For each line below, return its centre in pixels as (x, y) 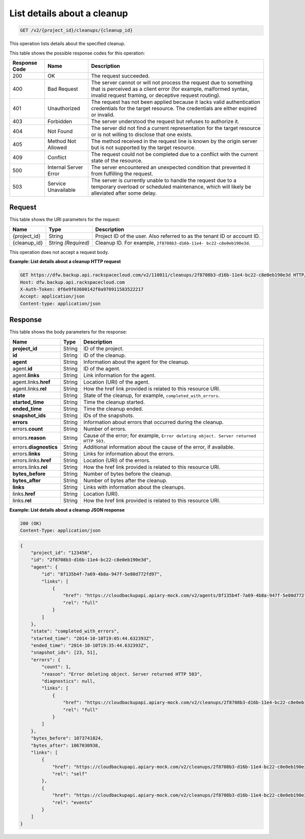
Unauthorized (64, 108)
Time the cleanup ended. (113, 409)
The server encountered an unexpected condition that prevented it (171, 167)
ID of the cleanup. (105, 355)
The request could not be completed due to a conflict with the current (175, 154)
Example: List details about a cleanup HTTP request (65, 261)
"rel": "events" (72, 802)
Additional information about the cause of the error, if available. (159, 447)
